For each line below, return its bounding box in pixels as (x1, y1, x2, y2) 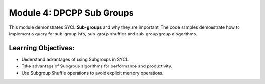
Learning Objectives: (9, 44, 75, 52)
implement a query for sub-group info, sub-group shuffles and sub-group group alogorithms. (9, 31, 197, 36)
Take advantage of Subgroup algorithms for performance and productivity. (21, 63, 173, 69)
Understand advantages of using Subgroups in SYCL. (21, 56, 130, 62)
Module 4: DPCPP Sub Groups (9, 7, 134, 18)
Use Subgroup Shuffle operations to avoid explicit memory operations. (21, 70, 164, 76)
